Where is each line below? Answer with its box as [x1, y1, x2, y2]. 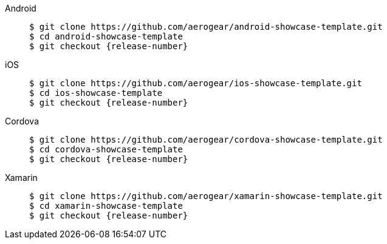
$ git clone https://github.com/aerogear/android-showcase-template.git [29, 22, 383, 32]
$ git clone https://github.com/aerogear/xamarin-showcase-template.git [29, 191, 383, 201]
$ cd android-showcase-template [29, 32, 183, 41]
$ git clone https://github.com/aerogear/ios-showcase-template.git [29, 78, 362, 88]
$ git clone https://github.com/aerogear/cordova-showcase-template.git [29, 135, 383, 144]
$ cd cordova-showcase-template [29, 144, 183, 154]
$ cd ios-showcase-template [29, 88, 163, 98]
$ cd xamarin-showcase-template [29, 201, 183, 211]
